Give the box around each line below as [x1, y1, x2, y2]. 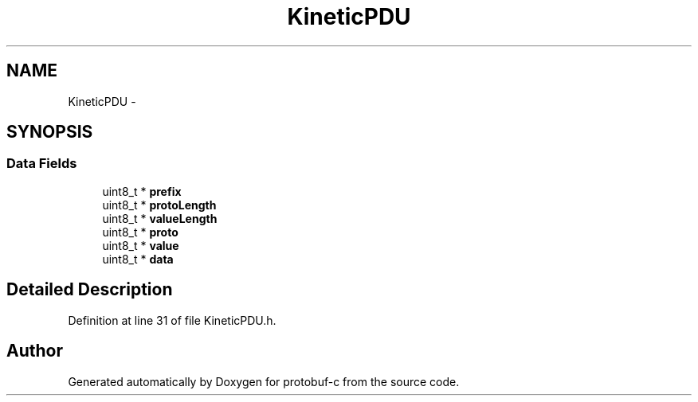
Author [6, 341, 63, 361]
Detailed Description [6, 279, 173, 300]
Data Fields [6, 155, 77, 172]
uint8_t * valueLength [102, 211, 218, 225]
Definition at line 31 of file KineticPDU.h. [68, 313, 276, 327]
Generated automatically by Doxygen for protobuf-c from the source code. [68, 374, 460, 388]
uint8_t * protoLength [102, 197, 217, 212]
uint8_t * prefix [102, 184, 182, 198]
